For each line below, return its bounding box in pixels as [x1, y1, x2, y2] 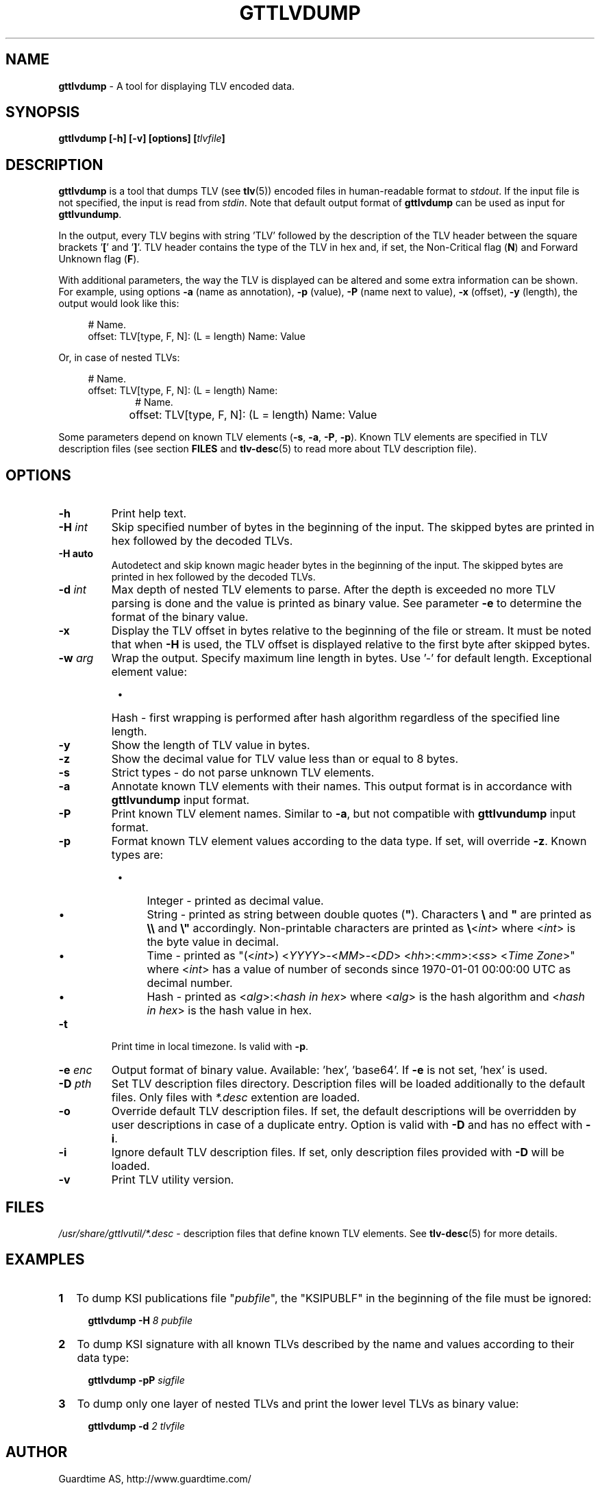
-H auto [58, 548, 94, 560]
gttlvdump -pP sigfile [88, 1373, 185, 1386]
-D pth [58, 1077, 92, 1091]
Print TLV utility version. [111, 1173, 234, 1187]
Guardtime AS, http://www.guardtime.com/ [58, 1472, 251, 1485]
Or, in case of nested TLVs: [58, 352, 180, 364]
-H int [58, 520, 88, 535]
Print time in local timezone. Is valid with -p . [111, 1040, 308, 1053]
